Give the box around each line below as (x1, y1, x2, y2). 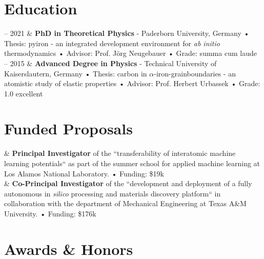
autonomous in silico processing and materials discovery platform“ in (4, 188, 221, 198)
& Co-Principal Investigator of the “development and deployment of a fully (4, 178, 252, 189)
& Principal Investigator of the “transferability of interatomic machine (4, 148, 236, 158)
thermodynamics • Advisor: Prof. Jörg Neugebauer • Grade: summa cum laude (4, 48, 257, 58)
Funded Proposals (4, 118, 133, 139)
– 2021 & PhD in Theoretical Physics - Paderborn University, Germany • (4, 28, 250, 38)
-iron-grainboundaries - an (154, 68, 236, 78)
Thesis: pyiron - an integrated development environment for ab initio (4, 37, 220, 48)
